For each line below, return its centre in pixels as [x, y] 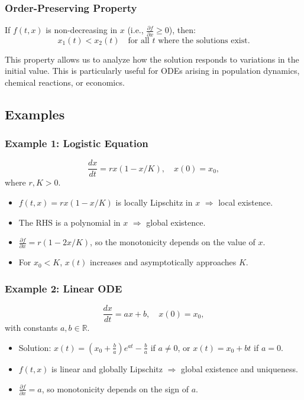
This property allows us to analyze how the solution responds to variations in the [152, 59]
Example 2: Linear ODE [64, 288]
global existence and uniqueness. [240, 368]
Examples [35, 114]
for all [139, 40]
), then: [182, 30]
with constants [31, 328]
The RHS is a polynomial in [69, 222]
